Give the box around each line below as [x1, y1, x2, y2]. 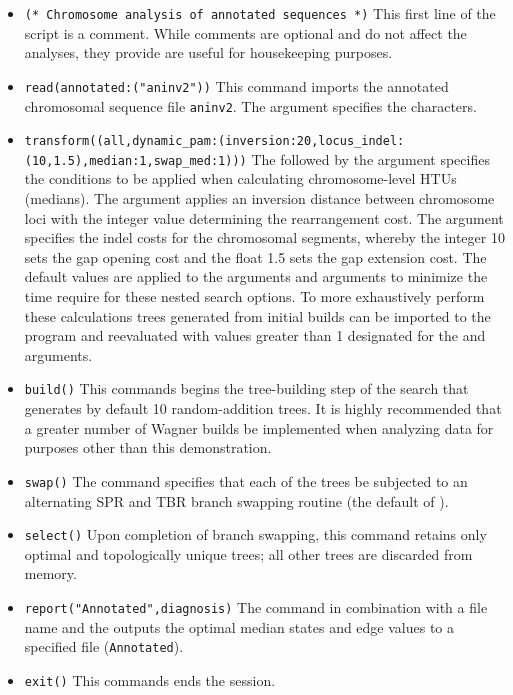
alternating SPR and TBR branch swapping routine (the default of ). [24, 490, 449, 511]
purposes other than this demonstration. [24, 437, 272, 458]
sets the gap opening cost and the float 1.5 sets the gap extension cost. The [24, 246, 487, 267]
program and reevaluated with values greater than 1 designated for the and [24, 325, 486, 346]
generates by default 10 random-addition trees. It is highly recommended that [24, 398, 502, 419]
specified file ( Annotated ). [24, 636, 184, 657]
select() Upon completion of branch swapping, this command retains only [24, 524, 487, 545]
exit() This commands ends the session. [24, 669, 276, 690]
